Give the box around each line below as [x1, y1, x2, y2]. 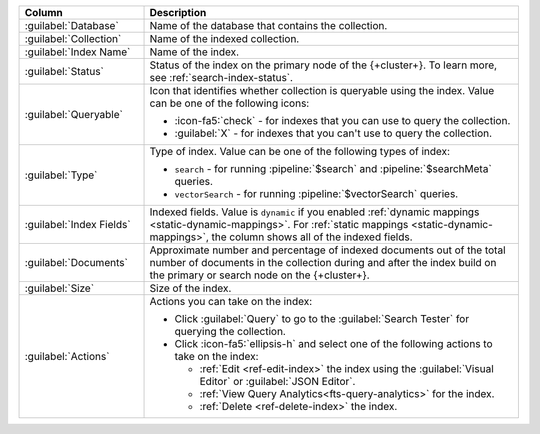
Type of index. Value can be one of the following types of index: [149, 145, 450, 158]
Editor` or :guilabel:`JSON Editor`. [199, 375, 356, 388]
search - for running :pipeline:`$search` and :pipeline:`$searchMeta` [174, 162, 492, 175]
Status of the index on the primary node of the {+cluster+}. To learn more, [149, 58, 498, 72]
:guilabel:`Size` [24, 281, 95, 295]
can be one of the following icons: [149, 96, 310, 110]
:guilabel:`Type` [24, 168, 98, 182]
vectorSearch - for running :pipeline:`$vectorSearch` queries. [174, 187, 459, 200]
